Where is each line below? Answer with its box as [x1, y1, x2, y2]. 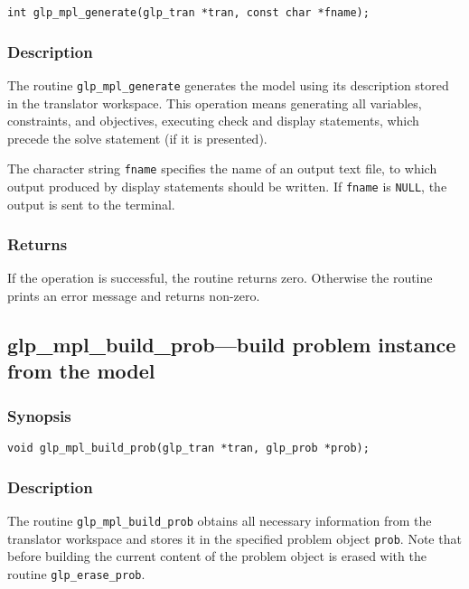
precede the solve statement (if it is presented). [7, 128, 267, 147]
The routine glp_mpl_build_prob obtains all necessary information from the [7, 510, 432, 529]
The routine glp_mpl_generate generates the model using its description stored [7, 75, 449, 94]
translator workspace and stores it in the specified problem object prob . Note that [7, 528, 462, 547]
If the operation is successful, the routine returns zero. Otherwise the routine [7, 268, 433, 287]
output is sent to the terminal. [7, 194, 175, 213]
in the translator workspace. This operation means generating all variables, [7, 93, 422, 112]
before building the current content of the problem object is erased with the [7, 547, 427, 566]
